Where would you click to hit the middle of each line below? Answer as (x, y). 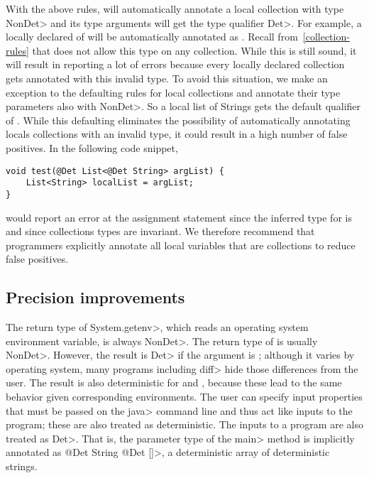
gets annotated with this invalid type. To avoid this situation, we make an (167, 78)
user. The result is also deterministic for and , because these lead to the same (174, 382)
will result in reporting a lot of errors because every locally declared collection (175, 64)
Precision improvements (95, 297)
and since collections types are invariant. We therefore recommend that (160, 231)
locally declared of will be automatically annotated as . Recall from (152, 37)
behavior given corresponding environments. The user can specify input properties (184, 397)
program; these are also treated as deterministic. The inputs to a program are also (184, 424)
